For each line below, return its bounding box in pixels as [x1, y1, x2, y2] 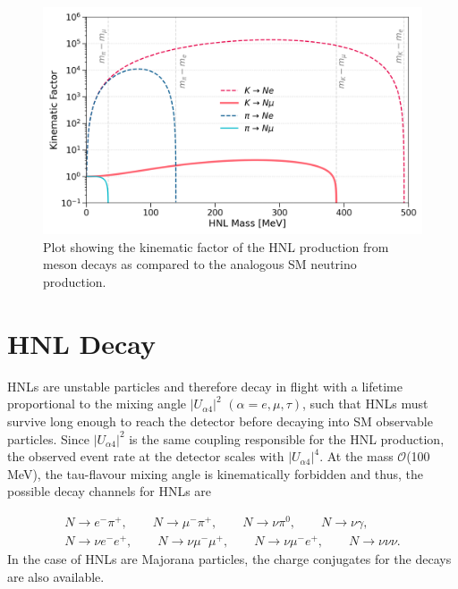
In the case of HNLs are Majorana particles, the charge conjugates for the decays [7, 550, 452, 568]
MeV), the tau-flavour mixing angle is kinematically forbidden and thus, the [7, 464, 424, 483]
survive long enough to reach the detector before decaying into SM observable [7, 411, 433, 430]
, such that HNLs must [302, 394, 428, 413]
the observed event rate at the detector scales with [7, 447, 284, 466]
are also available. [7, 567, 105, 585]
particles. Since [7, 429, 89, 448]
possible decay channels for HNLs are [7, 482, 212, 501]
